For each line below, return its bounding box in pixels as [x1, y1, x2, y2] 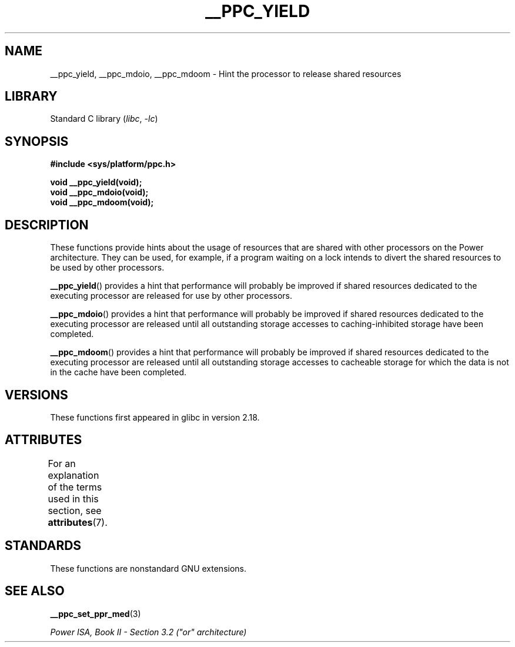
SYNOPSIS [5, 134, 69, 149]
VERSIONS [5, 387, 68, 402]
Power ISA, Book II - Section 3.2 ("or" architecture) [50, 626, 247, 637]
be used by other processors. [50, 262, 165, 273]
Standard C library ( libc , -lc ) [50, 114, 158, 124]
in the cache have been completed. [50, 367, 187, 378]
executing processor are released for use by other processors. [50, 291, 293, 301]
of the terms [48, 481, 102, 493]
